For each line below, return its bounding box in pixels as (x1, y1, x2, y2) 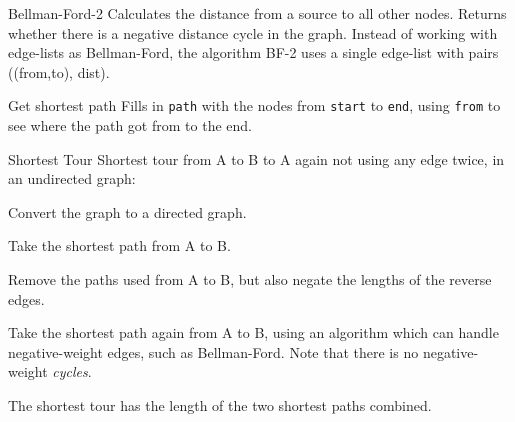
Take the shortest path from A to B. (8, 235, 231, 256)
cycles (52, 361, 88, 382)
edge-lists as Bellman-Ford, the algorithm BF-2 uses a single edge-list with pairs (8, 42, 499, 63)
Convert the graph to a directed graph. (8, 201, 247, 222)
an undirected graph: (8, 168, 136, 189)
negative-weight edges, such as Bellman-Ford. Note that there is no (8, 341, 419, 362)
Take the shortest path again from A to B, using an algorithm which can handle (8, 322, 499, 343)
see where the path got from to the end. (8, 115, 252, 136)
